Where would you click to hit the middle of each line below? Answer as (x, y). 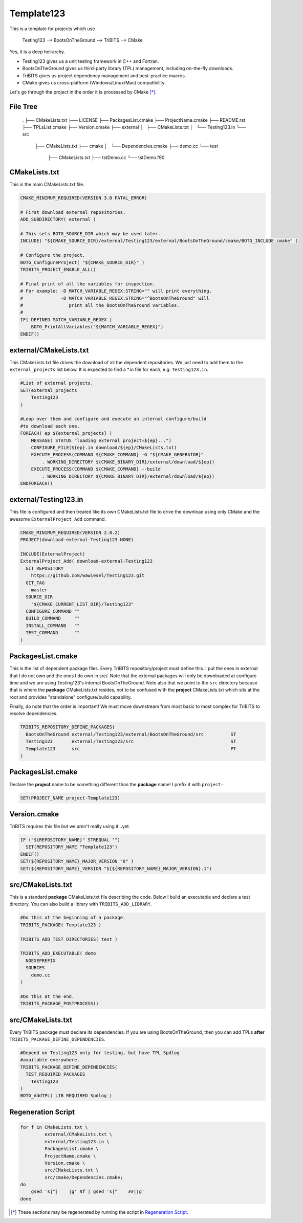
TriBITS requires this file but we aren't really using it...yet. (70, 827)
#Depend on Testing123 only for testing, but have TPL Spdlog (100, 1053)
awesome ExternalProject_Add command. (58, 519)
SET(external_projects (49, 390)
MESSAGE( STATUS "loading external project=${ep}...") (101, 440)
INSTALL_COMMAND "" (53, 626)
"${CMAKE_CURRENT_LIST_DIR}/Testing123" (82, 604)
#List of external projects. (57, 383)
